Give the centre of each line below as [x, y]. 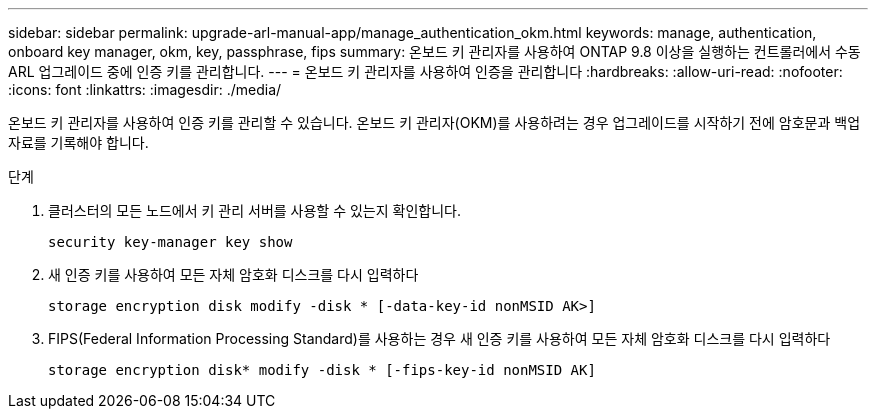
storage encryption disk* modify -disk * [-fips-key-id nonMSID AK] [322, 370]
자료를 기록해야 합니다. [78, 142]
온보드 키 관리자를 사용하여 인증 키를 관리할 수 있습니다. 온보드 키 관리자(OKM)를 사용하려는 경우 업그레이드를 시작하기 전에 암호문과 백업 [434, 122]
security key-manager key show [170, 242]
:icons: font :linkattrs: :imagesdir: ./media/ [145, 89]
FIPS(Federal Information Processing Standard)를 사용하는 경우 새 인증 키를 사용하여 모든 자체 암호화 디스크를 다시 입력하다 [439, 338]
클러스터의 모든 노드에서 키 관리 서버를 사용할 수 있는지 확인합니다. [254, 210]
